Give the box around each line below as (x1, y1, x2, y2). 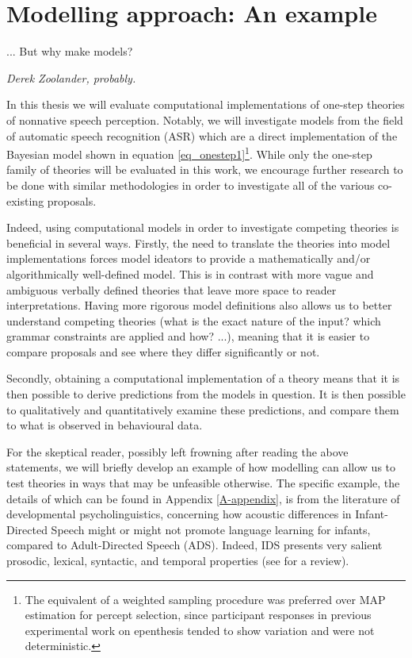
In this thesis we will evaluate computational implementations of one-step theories (6, 96, 405, 113)
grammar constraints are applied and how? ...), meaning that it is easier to (6, 328, 370, 344)
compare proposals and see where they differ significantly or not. (6, 343, 320, 360)
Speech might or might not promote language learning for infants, (51, 521, 371, 537)
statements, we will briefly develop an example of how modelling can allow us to (6, 459, 396, 475)
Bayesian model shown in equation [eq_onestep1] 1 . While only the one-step (6, 144, 372, 162)
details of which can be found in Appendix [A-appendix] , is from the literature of (6, 490, 400, 506)
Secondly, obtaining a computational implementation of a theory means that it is (6, 370, 400, 387)
